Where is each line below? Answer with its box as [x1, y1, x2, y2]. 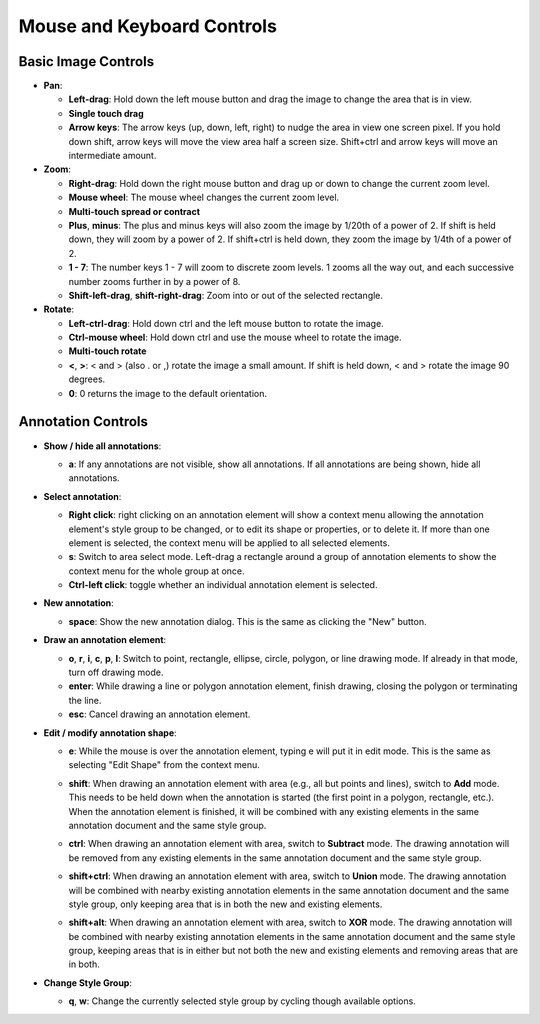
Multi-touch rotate [68, 345, 147, 357]
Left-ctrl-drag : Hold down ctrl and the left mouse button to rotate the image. [68, 317, 384, 329]
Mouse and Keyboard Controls [18, 15, 277, 37]
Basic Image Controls [18, 53, 155, 70]
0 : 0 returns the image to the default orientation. [68, 387, 267, 399]
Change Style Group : [43, 976, 132, 989]
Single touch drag [68, 107, 144, 119]
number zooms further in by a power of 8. [68, 275, 241, 287]
